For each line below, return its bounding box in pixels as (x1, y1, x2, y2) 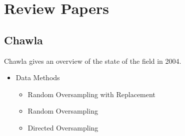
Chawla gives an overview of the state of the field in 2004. (4, 55, 181, 66)
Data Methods (15, 72, 60, 83)
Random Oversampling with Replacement (27, 89, 155, 99)
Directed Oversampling (27, 122, 98, 133)
